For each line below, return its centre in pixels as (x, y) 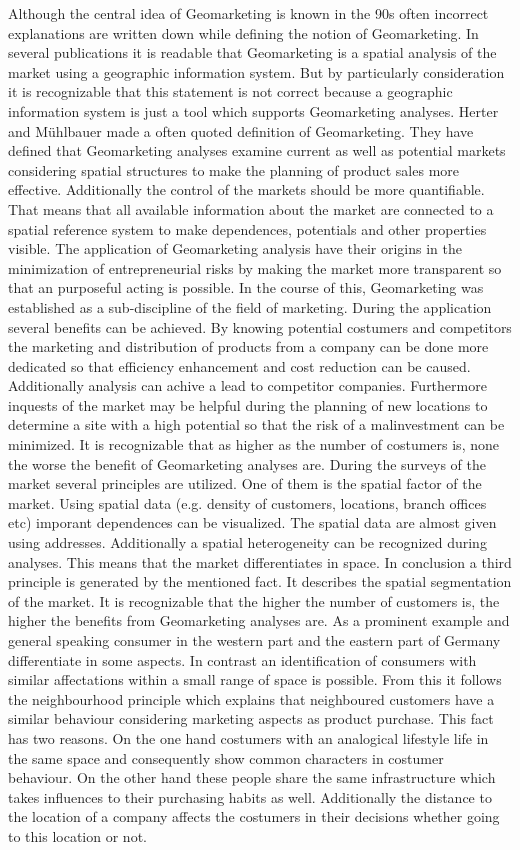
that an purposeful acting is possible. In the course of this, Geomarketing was (246, 287)
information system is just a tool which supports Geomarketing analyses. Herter (253, 110)
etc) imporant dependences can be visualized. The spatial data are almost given (252, 522)
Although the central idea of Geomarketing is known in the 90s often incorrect (248, 13)
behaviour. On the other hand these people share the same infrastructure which (252, 777)
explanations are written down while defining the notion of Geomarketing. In (243, 32)
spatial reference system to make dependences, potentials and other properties (247, 228)
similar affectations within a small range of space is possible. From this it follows (255, 679)
